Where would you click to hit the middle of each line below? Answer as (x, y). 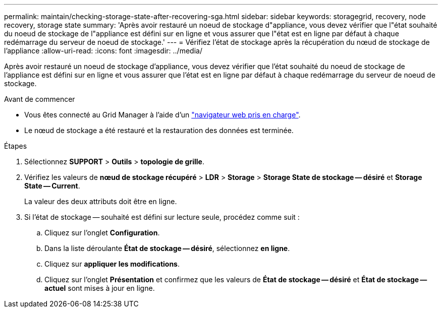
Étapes (16, 146)
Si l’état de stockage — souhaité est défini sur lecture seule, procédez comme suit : (162, 217)
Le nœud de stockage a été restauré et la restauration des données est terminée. (159, 130)
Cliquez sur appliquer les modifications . (112, 264)
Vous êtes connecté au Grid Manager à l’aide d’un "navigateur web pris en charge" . (162, 115)
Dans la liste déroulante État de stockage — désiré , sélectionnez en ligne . (167, 248)
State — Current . (52, 186)
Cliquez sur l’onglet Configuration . (102, 233)
